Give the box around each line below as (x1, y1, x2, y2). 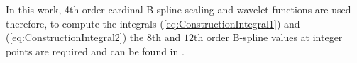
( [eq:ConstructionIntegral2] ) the (6, 30, 144, 45)
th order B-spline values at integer (194, 30, 343, 45)
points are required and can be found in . (6, 43, 185, 58)
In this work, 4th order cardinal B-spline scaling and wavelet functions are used (6, 2, 351, 16)
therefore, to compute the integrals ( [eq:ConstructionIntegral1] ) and (6, 16, 300, 30)
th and (151, 30, 181, 45)
